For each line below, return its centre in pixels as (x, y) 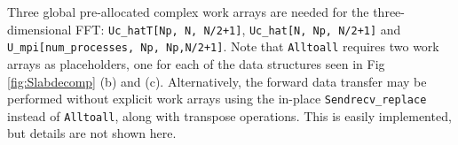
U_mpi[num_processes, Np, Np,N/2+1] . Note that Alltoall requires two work (223, 46)
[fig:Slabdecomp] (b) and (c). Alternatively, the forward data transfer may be (217, 81)
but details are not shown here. (92, 133)
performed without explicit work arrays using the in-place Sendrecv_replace (217, 99)
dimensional (39, 29)
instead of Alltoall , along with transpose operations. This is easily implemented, (229, 115)
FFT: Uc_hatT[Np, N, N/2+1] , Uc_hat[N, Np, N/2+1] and (238, 29)
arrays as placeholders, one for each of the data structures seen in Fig (196, 63)
